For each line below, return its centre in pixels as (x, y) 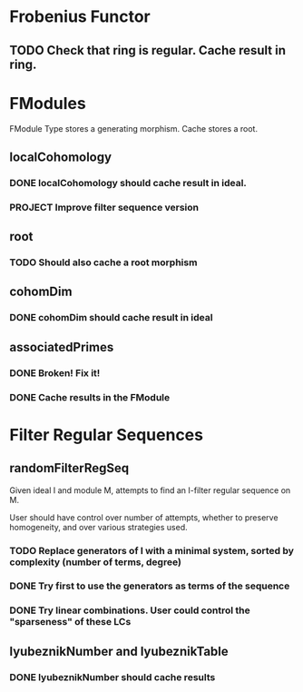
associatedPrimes (62, 347)
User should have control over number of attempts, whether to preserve (144, 517)
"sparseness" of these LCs (70, 622)
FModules (48, 103)
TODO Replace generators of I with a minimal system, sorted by (152, 550)
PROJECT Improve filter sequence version (104, 207)
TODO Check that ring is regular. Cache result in (148, 50)
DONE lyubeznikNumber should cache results (112, 677)
